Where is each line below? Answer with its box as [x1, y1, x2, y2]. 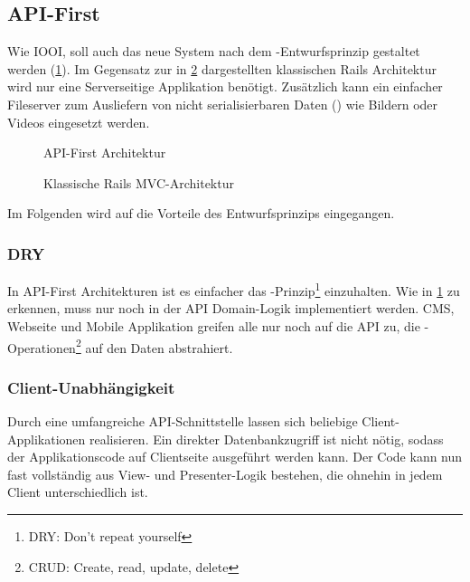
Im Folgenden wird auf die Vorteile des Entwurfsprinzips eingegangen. [7, 204, 395, 223]
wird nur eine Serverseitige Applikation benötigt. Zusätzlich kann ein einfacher [7, 77, 443, 96]
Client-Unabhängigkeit [7, 376, 175, 398]
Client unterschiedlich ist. [7, 482, 148, 501]
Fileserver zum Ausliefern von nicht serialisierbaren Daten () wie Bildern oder [7, 94, 438, 113]
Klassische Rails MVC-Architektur [43, 173, 234, 192]
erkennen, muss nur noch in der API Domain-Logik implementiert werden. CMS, [7, 299, 455, 318]
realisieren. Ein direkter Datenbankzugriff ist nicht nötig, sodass [89, 429, 444, 448]
